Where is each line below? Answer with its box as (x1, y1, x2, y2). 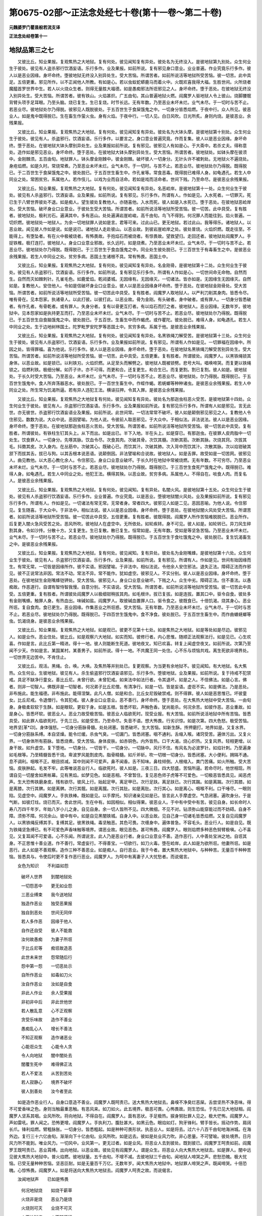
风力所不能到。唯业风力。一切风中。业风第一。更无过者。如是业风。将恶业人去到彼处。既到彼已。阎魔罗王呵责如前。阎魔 (9, 1140, 251, 1146)
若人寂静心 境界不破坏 (21, 1079, 72, 1085)
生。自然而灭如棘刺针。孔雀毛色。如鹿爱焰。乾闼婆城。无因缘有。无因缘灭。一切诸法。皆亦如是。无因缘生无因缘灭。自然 (9, 276, 251, 282)
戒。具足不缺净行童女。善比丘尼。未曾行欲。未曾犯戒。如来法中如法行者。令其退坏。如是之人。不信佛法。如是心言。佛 (9, 677, 247, 683)
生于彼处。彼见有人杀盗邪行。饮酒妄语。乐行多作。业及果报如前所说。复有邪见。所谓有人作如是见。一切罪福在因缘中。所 (9, 340, 251, 345)
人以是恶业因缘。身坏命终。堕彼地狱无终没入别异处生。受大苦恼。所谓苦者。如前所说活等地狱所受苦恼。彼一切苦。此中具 (9, 72, 251, 78)
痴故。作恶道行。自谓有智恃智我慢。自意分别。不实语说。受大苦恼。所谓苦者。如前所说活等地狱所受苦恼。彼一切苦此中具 (9, 584, 251, 590)
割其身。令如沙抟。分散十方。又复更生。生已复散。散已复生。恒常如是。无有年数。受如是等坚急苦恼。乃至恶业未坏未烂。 (9, 528, 251, 534)
